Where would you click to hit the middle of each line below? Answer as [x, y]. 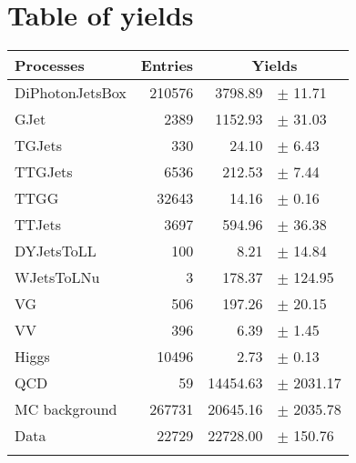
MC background [66, 409]
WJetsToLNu [57, 277]
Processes [50, 65]
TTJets [38, 225]
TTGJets [44, 172]
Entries [167, 65]
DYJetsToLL [56, 251]
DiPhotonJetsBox [71, 93]
